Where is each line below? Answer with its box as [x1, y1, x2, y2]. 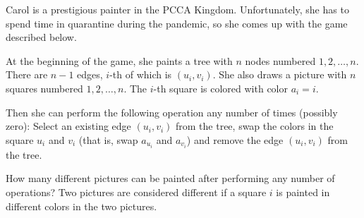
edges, [77, 67, 103, 82]
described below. [6, 30, 77, 44]
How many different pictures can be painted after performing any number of [6, 171, 335, 186]
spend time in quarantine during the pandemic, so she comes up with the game [6, 16, 348, 30]
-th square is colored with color [153, 80, 288, 95]
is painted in [276, 185, 330, 200]
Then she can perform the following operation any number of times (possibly [6, 104, 338, 119]
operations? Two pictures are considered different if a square [6, 185, 267, 200]
